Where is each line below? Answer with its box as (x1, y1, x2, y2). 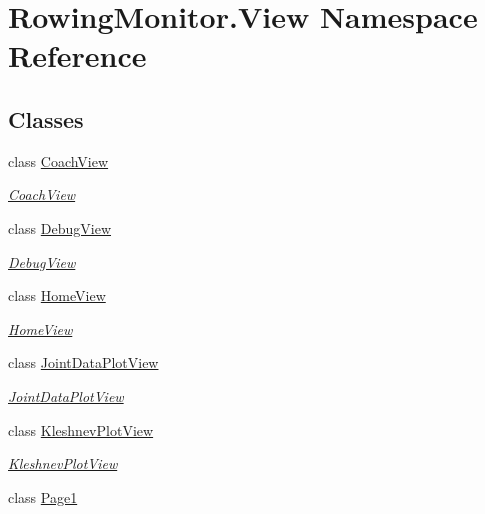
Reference (8, 35, 147, 76)
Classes (8, 103, 84, 134)
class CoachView (8, 150, 109, 171)
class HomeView (8, 285, 106, 306)
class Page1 (8, 486, 78, 507)
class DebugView (8, 217, 112, 238)
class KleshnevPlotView (8, 419, 154, 440)
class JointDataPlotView (8, 352, 159, 373)
